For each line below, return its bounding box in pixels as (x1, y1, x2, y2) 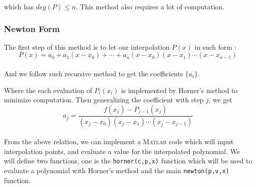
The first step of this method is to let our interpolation (4, 41, 170, 52)
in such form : (194, 41, 237, 52)
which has (4, 1, 34, 11)
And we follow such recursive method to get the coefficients (4, 68, 183, 78)
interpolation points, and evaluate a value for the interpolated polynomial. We (4, 146, 240, 156)
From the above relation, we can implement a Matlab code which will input (4, 136, 234, 147)
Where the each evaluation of (4, 85, 92, 95)
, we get (208, 94, 232, 105)
